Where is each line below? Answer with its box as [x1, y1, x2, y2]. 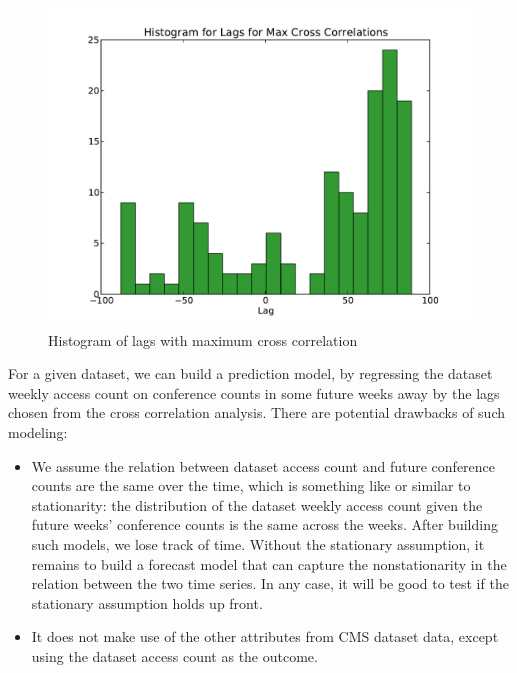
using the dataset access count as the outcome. [31, 645, 318, 666]
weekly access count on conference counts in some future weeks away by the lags [8, 382, 500, 403]
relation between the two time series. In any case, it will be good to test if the [31, 573, 509, 594]
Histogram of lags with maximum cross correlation [48, 329, 358, 350]
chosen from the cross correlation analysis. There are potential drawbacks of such [8, 402, 505, 423]
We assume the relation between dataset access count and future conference [31, 455, 496, 476]
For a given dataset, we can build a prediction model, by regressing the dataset [8, 363, 493, 384]
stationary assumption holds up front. [31, 592, 263, 613]
